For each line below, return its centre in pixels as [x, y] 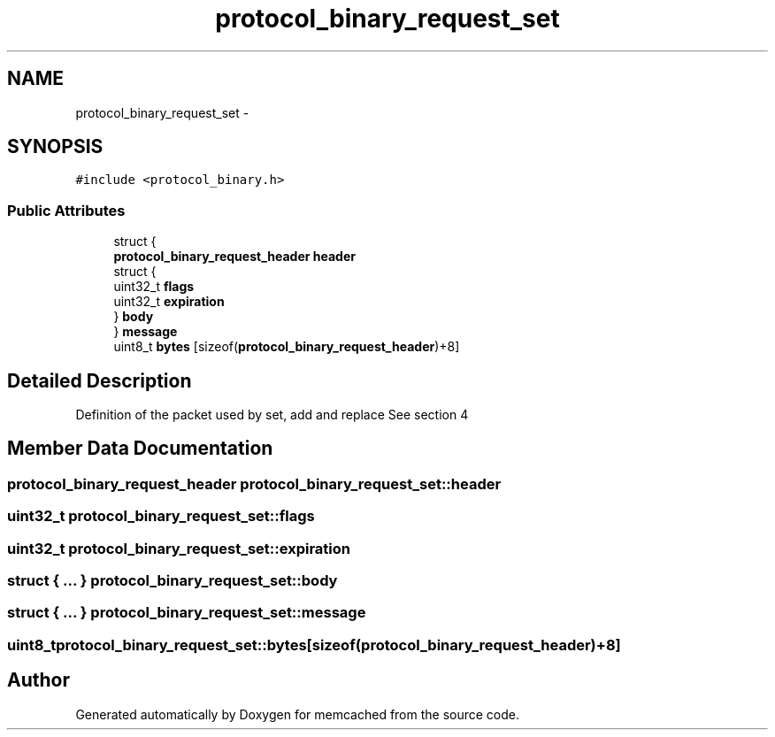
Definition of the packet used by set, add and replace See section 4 [272, 415]
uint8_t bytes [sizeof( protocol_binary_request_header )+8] [287, 347]
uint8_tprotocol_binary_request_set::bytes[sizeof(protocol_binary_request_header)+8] [314, 645]
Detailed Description [100, 380]
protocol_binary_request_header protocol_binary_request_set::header [254, 484]
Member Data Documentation [140, 449]
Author [38, 680]
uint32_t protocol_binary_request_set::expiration [179, 548]
